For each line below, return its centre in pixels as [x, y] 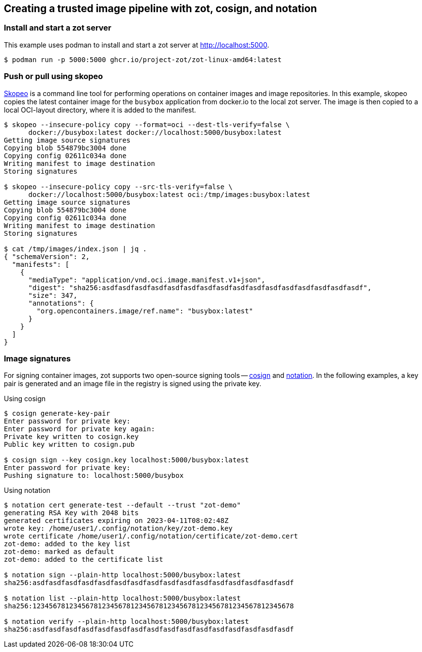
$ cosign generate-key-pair [57, 414]
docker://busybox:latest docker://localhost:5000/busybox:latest [155, 132]
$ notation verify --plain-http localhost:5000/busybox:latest [126, 622]
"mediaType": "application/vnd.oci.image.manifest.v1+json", [147, 280]
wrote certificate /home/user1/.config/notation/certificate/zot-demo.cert [151, 536]
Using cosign [25, 399]
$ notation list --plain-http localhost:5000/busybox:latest [122, 598]
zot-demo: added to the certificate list [84, 560]
